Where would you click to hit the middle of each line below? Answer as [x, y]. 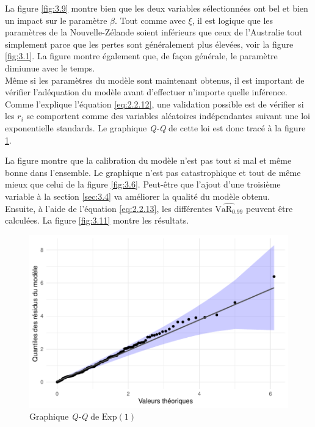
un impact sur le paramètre [56, 20]
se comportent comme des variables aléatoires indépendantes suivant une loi [168, 116]
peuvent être [269, 208]
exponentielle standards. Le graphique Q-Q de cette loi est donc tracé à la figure [155, 127]
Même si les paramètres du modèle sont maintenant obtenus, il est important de [155, 80]
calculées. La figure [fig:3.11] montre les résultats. [97, 220]
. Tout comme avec [150, 20]
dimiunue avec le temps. [50, 68]
